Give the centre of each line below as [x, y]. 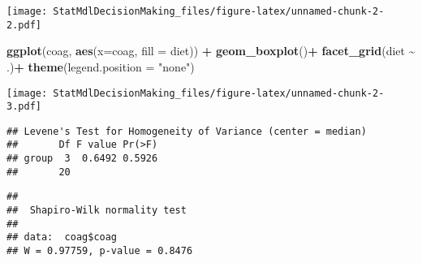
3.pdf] [24, 107]
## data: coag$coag [62, 237]
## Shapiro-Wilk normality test [97, 211]
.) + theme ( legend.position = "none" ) [101, 66]
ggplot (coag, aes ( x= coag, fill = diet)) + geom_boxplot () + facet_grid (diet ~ [211, 51]
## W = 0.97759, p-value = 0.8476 [100, 251]
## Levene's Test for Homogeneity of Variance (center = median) [187, 131]
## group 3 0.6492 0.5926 [82, 159]
